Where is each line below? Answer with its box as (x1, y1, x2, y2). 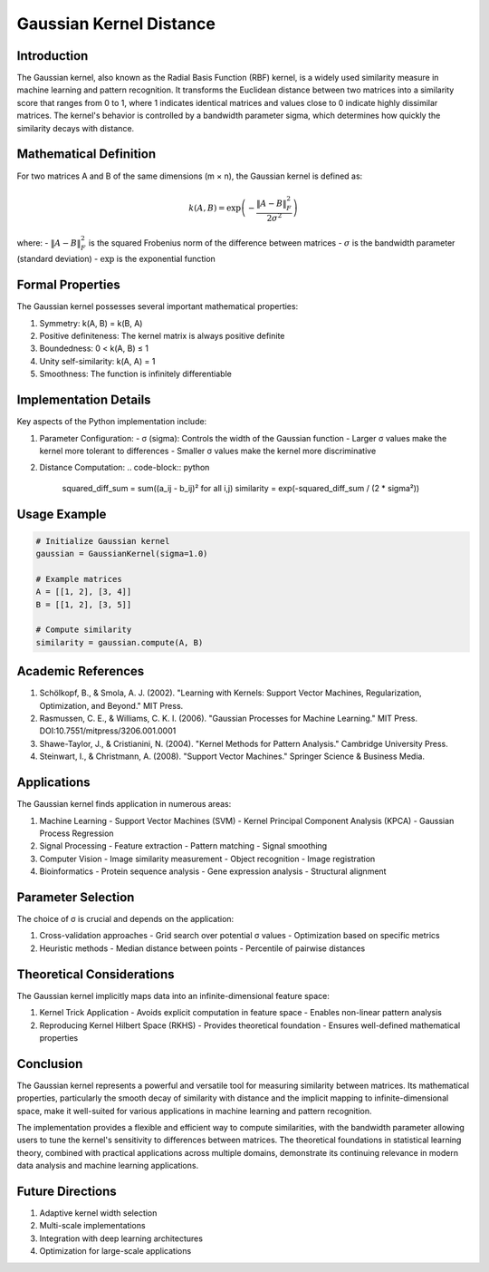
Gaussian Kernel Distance (16, 14, 216, 34)
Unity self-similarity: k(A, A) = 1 (39, 355, 156, 366)
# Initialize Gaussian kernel (35, 536, 170, 546)
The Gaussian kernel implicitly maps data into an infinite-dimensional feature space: (16, 990, 330, 1001)
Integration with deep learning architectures (39, 1233, 204, 1244)
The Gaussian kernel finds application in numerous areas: (16, 799, 232, 810)
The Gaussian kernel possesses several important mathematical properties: (16, 301, 299, 312)
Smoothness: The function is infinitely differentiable (39, 368, 233, 380)
